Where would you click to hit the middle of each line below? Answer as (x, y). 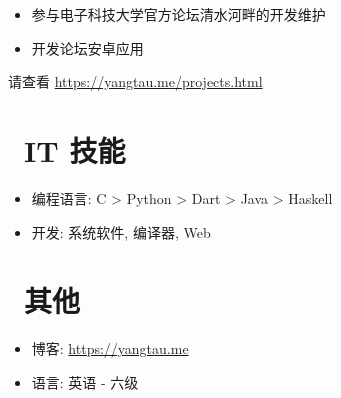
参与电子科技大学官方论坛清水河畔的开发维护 (178, 14)
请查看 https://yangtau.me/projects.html (135, 81)
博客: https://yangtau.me (110, 348)
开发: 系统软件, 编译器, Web (121, 231)
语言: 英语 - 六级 (85, 381)
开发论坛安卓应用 (87, 47)
